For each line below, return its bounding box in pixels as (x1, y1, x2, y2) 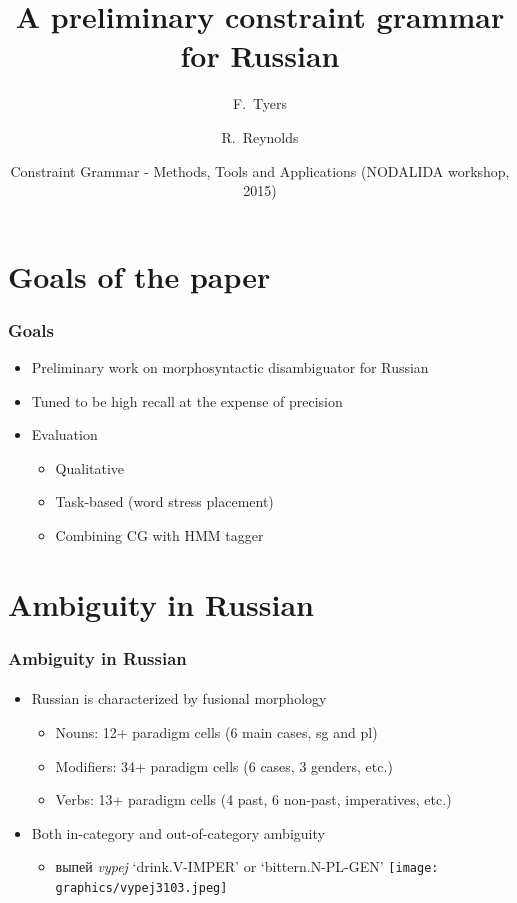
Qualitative (55, 457, 125, 478)
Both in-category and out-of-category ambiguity (31, 822, 325, 843)
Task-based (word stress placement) (55, 491, 274, 512)
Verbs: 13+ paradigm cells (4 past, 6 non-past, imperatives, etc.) (55, 789, 452, 810)
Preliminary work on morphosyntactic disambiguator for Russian (31, 357, 429, 378)
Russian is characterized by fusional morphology (31, 688, 327, 709)
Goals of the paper (8, 255, 271, 296)
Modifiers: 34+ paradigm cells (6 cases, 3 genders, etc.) (55, 755, 393, 776)
